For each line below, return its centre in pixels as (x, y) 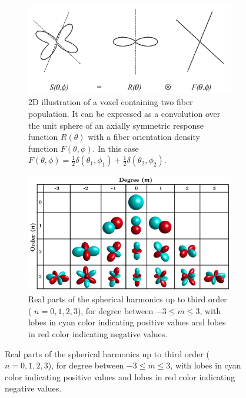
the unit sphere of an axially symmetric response (116, 125)
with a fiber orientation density (144, 137)
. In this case (116, 148)
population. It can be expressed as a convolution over (124, 114)
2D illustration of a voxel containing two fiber (111, 102)
